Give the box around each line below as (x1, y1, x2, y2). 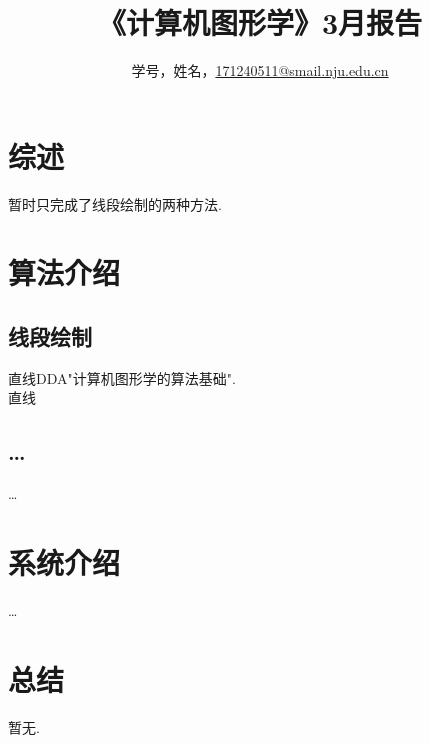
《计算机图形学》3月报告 (97, 2, 423, 43)
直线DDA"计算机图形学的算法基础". (8, 367, 236, 388)
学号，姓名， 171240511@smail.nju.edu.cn (131, 60, 389, 81)
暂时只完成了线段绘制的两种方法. (8, 193, 222, 214)
